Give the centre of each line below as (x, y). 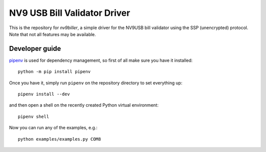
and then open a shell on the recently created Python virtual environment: (84, 105)
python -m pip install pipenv (54, 72)
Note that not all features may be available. (52, 34)
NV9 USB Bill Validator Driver (70, 13)
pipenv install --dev (44, 94)
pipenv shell (33, 116)
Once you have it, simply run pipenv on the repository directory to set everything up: (96, 83)
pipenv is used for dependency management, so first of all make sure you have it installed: (101, 60)
